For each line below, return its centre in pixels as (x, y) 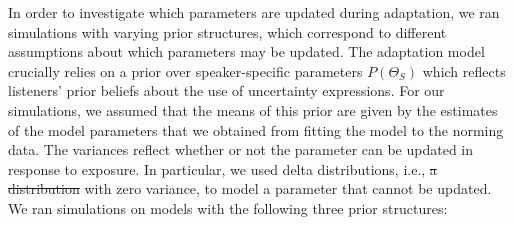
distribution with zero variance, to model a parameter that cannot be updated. (250, 188)
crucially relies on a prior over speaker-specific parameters (185, 70)
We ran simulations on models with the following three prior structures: (228, 207)
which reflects (464, 70)
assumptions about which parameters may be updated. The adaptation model (246, 51)
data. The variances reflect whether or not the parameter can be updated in (241, 149)
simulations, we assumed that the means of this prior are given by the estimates (253, 109)
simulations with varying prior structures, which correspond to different (227, 31)
